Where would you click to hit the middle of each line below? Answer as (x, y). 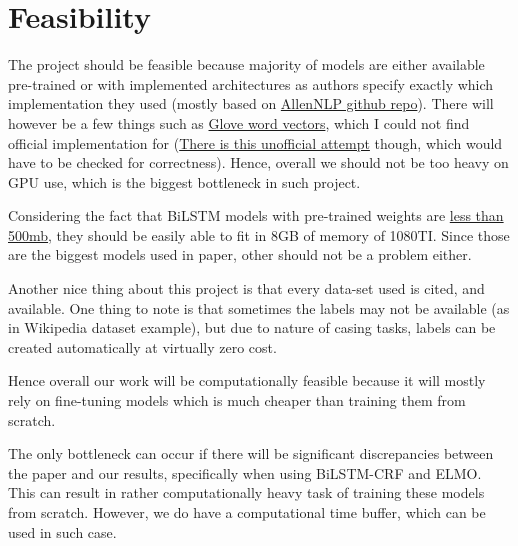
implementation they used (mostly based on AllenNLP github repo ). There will (251, 103)
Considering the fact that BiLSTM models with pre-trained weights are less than (256, 215)
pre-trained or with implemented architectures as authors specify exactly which (251, 83)
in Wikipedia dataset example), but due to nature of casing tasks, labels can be (252, 327)
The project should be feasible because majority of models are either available (246, 64)
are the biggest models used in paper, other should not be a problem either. (240, 254)
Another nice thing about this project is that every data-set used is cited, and (246, 288)
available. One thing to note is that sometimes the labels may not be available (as (259, 307)
